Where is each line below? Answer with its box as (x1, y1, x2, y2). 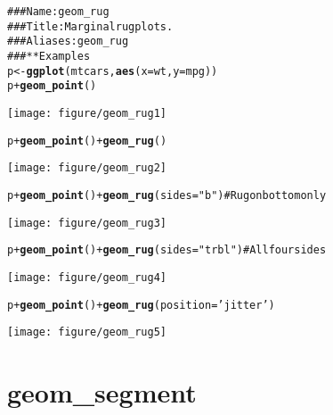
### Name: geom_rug (7, 5, 110, 18)
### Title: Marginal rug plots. (7, 20, 174, 33)
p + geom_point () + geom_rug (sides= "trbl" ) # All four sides (7, 244, 327, 257)
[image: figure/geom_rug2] (7, 162, 166, 175)
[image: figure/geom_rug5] (7, 326, 166, 339)
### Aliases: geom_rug (7, 35, 129, 48)
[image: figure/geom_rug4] (7, 270, 166, 284)
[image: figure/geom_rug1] (7, 106, 166, 120)
